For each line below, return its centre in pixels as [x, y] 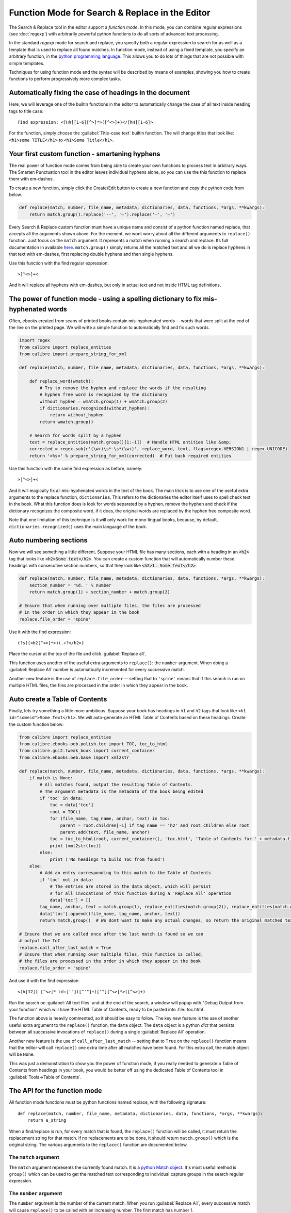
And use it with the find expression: [44, 981]
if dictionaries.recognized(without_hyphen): [95, 408]
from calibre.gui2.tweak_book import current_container [87, 751]
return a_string [47, 1120]
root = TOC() [65, 812]
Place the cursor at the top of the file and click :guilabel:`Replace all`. [78, 654]
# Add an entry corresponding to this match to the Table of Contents [125, 873]
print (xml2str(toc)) [75, 846]
